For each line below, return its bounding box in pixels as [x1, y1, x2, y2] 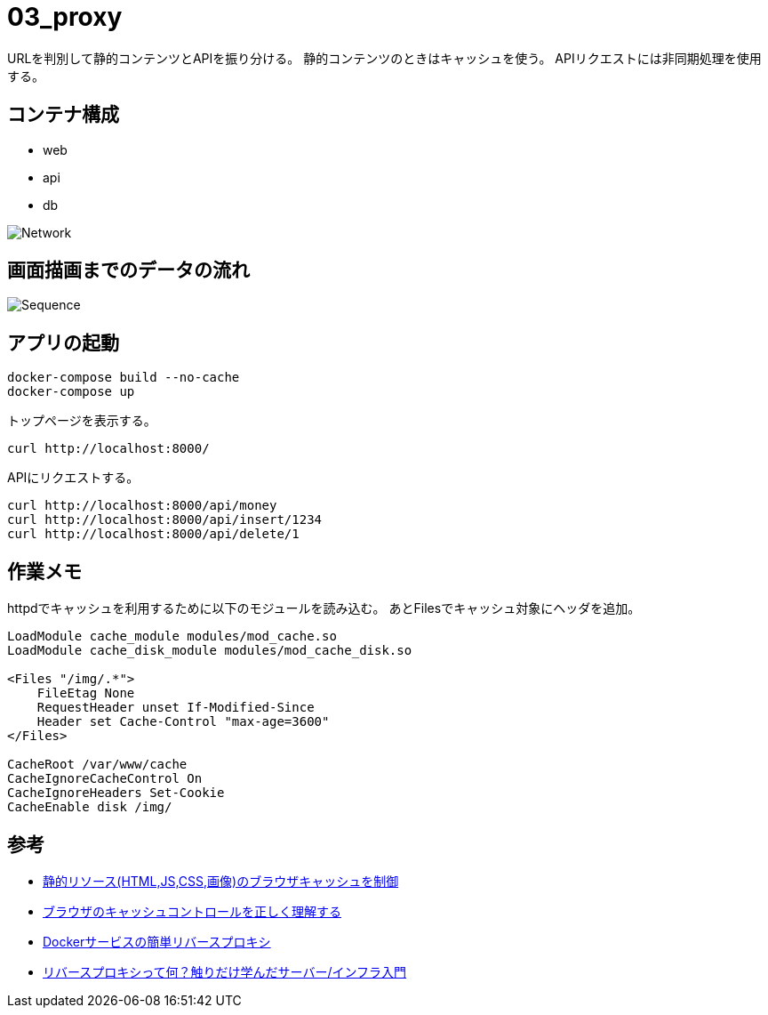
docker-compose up [7, 384, 135, 399]
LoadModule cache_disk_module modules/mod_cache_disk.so [7, 643, 412, 658]
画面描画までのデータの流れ [7, 259, 250, 282]
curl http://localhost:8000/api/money [7, 498, 277, 513]
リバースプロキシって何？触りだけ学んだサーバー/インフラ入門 [43, 963, 407, 979]
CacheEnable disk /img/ [7, 800, 172, 815]
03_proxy [7, 2, 123, 32]
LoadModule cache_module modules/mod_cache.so [7, 629, 337, 644]
